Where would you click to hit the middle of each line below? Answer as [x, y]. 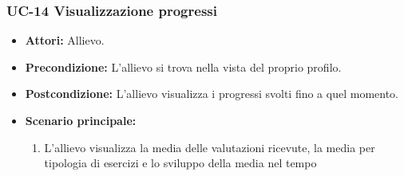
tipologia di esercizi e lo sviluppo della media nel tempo [180, 163]
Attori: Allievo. [65, 40]
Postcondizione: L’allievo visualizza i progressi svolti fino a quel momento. [212, 94]
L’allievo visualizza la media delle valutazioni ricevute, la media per [210, 147]
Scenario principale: [81, 120]
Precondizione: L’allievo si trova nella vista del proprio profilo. [183, 66]
